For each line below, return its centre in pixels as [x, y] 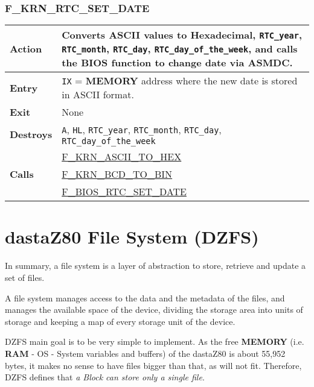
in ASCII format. [98, 95]
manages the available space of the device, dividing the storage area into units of [154, 310]
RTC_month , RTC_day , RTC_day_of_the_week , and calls [180, 49]
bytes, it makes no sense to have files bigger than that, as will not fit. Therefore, [153, 365]
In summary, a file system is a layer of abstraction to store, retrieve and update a [155, 266]
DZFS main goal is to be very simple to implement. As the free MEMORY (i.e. [155, 341]
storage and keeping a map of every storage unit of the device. [120, 321]
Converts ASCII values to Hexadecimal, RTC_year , [182, 35]
